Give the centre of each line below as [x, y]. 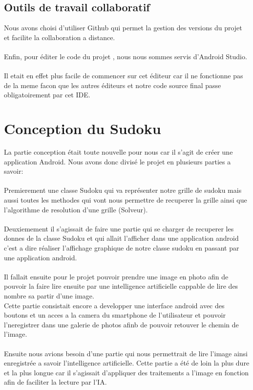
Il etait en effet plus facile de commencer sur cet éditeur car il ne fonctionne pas [124, 76]
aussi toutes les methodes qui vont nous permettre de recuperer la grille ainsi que [126, 200]
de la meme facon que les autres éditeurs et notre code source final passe [113, 85]
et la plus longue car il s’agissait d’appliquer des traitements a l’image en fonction [126, 372]
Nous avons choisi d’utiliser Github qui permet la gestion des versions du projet [123, 28]
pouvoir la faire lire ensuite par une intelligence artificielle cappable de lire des [121, 286]
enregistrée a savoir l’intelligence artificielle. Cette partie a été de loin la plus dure [127, 363]
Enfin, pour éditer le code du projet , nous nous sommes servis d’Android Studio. [126, 56]
